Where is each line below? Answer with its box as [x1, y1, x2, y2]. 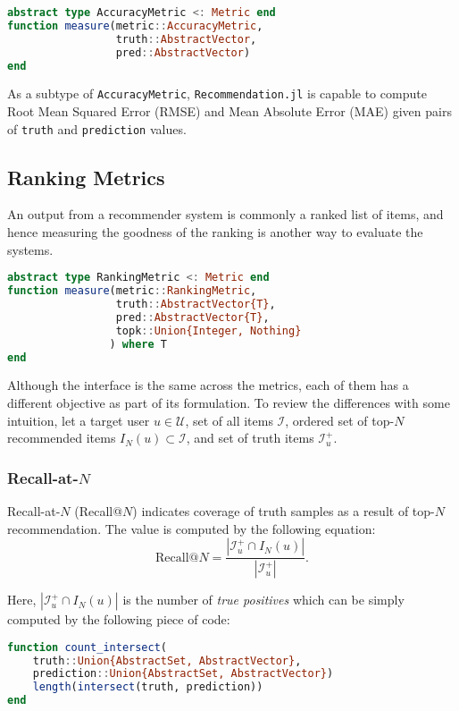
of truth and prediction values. [7, 119, 187, 138]
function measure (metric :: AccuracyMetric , [7, 19, 263, 32]
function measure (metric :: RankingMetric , [7, 284, 257, 298]
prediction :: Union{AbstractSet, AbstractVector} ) [32, 667, 334, 681]
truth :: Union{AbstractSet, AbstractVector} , [32, 654, 302, 667]
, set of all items [185, 411, 273, 429]
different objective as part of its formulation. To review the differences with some [7, 393, 450, 411]
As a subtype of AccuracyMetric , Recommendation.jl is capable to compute [7, 84, 427, 103]
